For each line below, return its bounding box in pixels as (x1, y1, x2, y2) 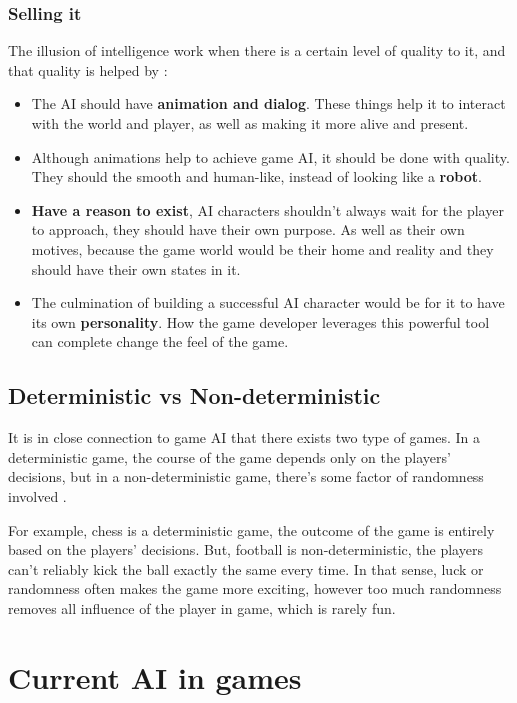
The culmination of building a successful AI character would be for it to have (31, 292, 505, 313)
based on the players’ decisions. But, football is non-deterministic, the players (8, 539, 483, 560)
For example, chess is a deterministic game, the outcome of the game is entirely (8, 519, 495, 540)
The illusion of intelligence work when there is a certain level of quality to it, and (8, 40, 506, 61)
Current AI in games (8, 656, 302, 697)
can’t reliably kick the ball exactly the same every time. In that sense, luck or (8, 558, 484, 579)
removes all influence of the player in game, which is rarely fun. (8, 597, 396, 618)
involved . (8, 485, 67, 506)
